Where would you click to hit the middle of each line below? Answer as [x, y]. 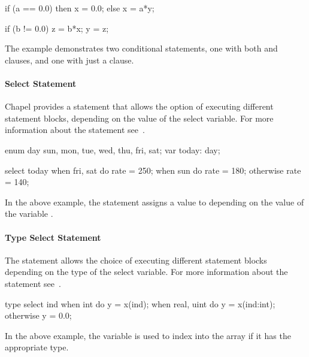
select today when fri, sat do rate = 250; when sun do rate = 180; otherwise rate [153, 170]
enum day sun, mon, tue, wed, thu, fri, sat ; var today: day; [113, 149]
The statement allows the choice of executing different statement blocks [136, 260]
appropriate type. [37, 347]
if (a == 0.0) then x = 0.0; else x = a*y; [80, 8]
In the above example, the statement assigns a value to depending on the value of [154, 202]
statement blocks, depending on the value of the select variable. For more [139, 118]
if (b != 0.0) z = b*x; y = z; [57, 28]
